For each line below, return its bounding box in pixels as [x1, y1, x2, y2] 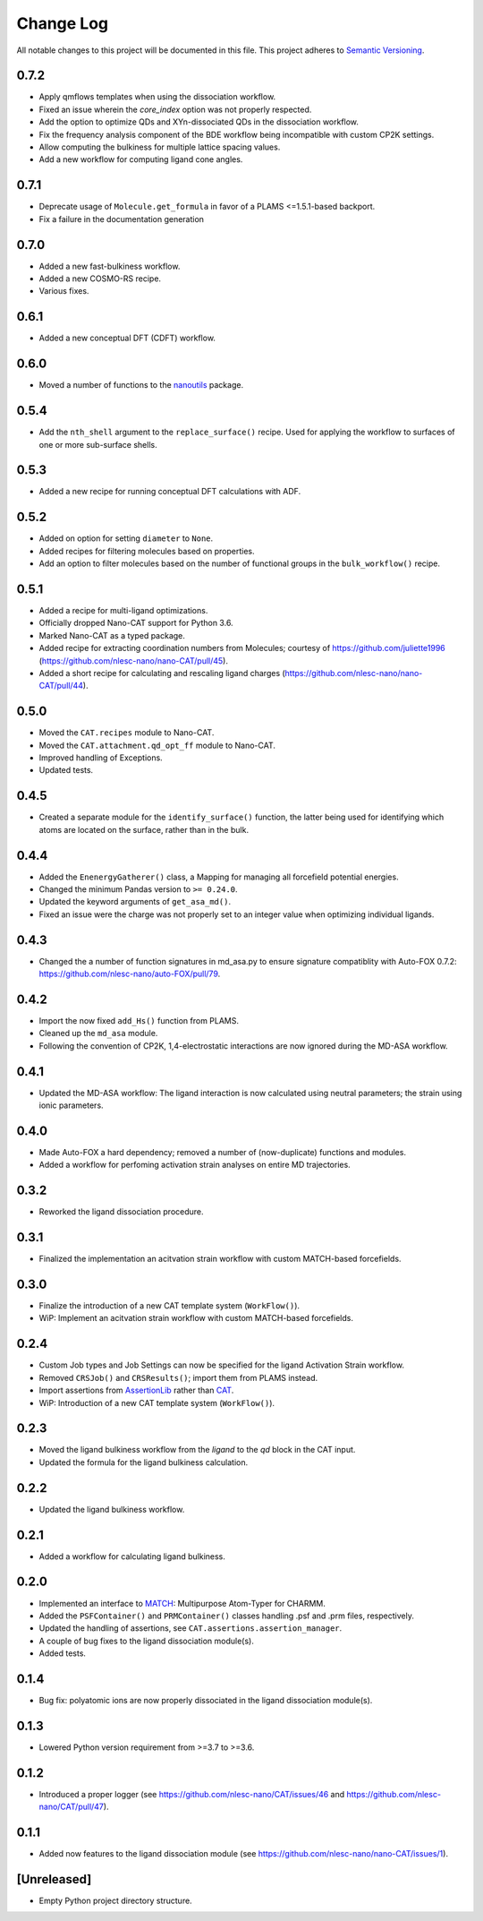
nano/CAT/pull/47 [38, 1801, 105, 1813]
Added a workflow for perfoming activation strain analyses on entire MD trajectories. [38, 1160, 351, 1171]
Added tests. [38, 1648, 87, 1659]
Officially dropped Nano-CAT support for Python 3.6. [38, 618, 233, 629]
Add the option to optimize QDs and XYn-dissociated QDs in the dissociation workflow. [38, 116, 360, 127]
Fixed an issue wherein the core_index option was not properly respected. [38, 104, 312, 115]
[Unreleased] [16, 1872, 92, 1887]
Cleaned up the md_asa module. [38, 1028, 158, 1039]
